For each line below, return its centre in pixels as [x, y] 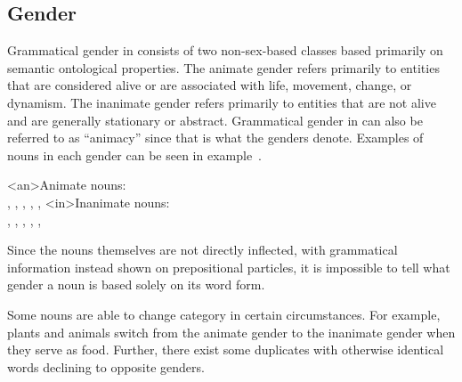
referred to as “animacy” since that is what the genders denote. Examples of [215, 138]
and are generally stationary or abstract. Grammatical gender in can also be [215, 120]
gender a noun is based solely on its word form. [136, 284]
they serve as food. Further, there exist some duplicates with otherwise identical [226, 349]
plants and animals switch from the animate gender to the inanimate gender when [231, 332]
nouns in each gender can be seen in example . [135, 154]
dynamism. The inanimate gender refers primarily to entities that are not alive [222, 102]
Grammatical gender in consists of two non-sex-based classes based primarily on [225, 50]
